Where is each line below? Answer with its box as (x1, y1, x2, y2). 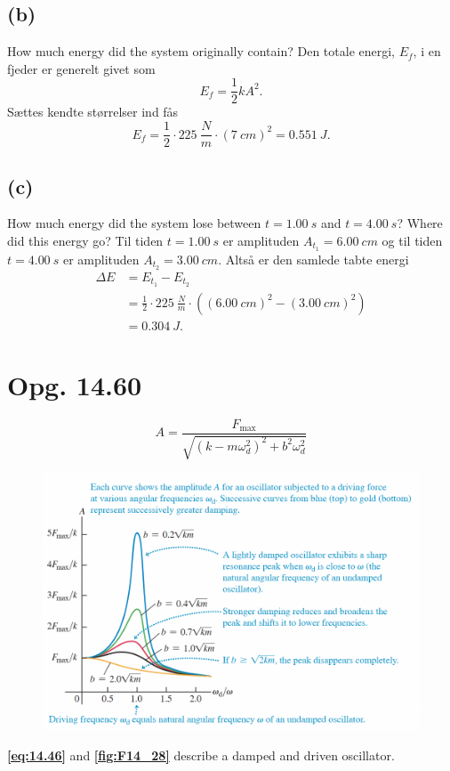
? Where (397, 214, 443, 232)
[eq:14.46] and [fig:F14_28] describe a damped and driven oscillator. (7, 746, 395, 765)
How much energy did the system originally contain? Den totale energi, (7, 42, 396, 61)
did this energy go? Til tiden (7, 231, 164, 249)
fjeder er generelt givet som (7, 59, 156, 77)
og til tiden (382, 231, 443, 249)
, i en (413, 42, 441, 61)
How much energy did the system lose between (7, 214, 261, 232)
